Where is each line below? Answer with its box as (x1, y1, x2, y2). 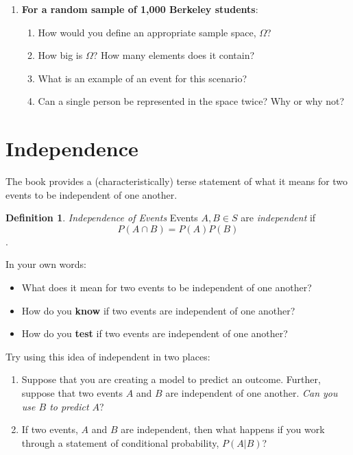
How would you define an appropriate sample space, (38, 25, 256, 39)
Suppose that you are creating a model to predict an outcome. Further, (21, 372, 321, 386)
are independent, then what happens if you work (121, 422, 325, 436)
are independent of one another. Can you (165, 386, 338, 400)
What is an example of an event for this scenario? (38, 71, 247, 85)
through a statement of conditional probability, (21, 435, 219, 450)
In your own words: (5, 257, 86, 271)
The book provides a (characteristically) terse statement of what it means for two (5, 174, 348, 188)
